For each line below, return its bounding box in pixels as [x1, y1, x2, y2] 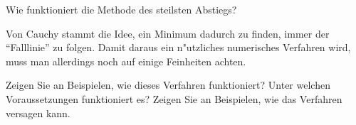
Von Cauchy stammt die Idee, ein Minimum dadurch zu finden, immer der [6, 26, 330, 40]
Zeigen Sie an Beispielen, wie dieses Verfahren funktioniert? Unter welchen [6, 77, 330, 92]
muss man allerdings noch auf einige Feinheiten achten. [6, 53, 246, 68]
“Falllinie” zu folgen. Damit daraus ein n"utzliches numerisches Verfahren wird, [6, 40, 351, 55]
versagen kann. [6, 105, 70, 120]
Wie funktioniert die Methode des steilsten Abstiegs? [6, 2, 237, 16]
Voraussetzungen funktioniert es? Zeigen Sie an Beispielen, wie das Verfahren [6, 91, 342, 106]
